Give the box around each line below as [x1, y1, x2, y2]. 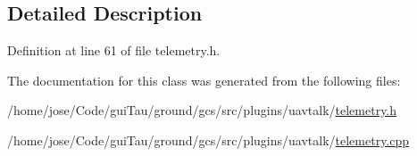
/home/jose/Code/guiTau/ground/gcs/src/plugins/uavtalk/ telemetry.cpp [7, 130, 410, 149]
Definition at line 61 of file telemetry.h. [7, 41, 221, 60]
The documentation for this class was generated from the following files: [7, 70, 401, 89]
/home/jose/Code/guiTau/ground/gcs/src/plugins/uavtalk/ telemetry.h [7, 101, 397, 119]
